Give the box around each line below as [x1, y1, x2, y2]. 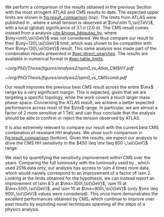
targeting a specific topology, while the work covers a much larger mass [5, 94, 150, 100]
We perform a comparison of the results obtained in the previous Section [5, 4, 152, 10]
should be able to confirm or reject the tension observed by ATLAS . [5, 115, 141, 121]
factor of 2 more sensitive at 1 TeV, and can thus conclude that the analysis [5, 110, 156, 116]
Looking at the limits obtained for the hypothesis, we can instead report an [5, 175, 155, 181]
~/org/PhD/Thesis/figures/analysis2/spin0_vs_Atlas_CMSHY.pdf [5, 65, 134, 71]
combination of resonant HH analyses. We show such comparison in [5, 130, 143, 135]
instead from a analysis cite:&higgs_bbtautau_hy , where [5, 30, 117, 36]
